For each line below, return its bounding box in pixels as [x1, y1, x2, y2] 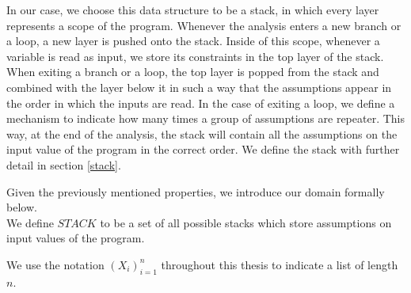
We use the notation [6, 256, 105, 272]
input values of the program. [6, 230, 145, 246]
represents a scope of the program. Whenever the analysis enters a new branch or [6, 17, 401, 33]
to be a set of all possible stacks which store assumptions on [100, 214, 392, 230]
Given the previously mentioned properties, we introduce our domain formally [6, 183, 385, 200]
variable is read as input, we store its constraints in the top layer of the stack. [6, 48, 384, 64]
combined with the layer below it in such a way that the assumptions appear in [6, 78, 392, 95]
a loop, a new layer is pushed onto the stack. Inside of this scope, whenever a [6, 32, 380, 49]
